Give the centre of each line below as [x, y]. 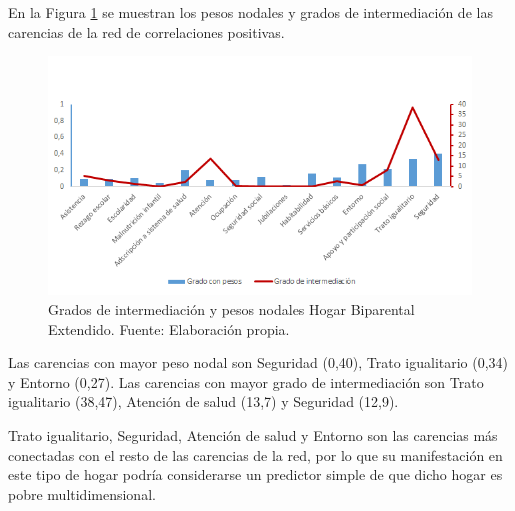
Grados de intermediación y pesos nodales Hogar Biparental [231, 309]
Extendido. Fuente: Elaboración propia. [169, 328]
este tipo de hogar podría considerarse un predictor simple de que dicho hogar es [255, 474]
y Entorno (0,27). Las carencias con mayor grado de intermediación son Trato [246, 381]
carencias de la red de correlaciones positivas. [146, 31]
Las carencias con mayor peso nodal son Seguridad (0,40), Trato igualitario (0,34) [258, 362]
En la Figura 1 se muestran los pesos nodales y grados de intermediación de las [250, 12]
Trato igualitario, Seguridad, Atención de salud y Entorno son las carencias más [253, 434]
